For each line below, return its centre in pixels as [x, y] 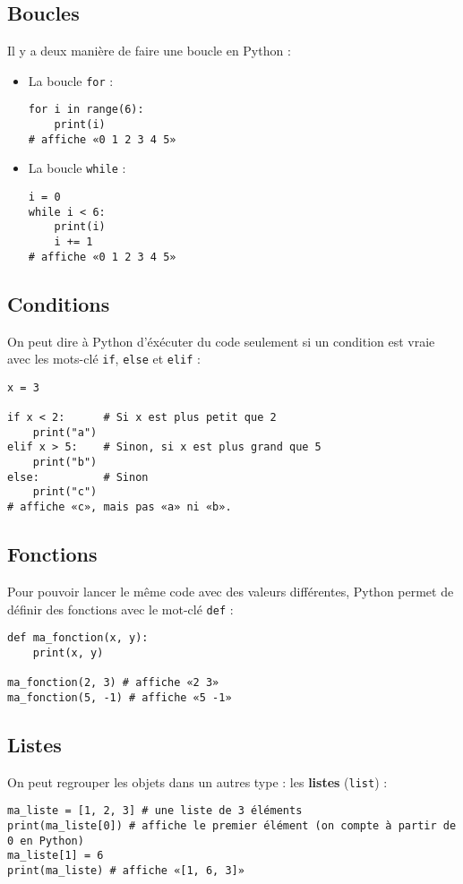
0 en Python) [46, 841]
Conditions [59, 303]
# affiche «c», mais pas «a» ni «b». [120, 507]
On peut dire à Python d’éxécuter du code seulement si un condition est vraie [221, 341]
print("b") [65, 463]
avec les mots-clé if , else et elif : [104, 359]
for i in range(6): [86, 110]
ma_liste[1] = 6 [56, 856]
